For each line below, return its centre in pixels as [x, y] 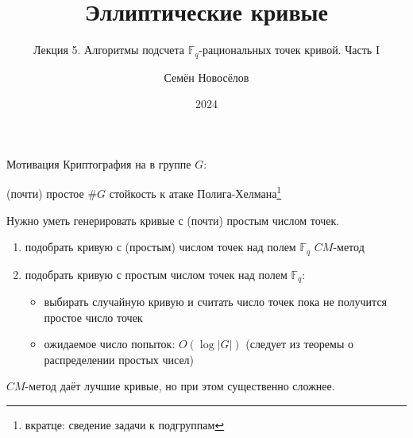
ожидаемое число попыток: [110, 344]
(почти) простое [45, 194]
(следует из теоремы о [299, 344]
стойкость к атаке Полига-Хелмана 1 [195, 192]
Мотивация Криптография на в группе [99, 163]
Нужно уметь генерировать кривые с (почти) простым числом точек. [173, 220]
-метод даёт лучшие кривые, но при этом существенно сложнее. [180, 386]
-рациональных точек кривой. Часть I [289, 50]
